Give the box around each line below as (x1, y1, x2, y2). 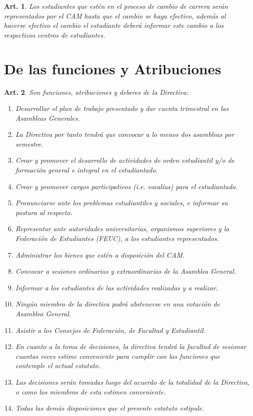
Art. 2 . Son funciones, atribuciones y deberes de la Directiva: (4, 87, 189, 97)
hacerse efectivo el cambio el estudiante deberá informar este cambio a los (4, 20, 224, 30)
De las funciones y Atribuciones (4, 58, 221, 78)
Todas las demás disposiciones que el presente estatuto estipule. (15, 403, 204, 413)
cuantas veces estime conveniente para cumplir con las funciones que (15, 350, 220, 361)
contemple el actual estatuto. (15, 360, 101, 371)
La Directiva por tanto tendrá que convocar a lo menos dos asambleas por (15, 129, 234, 139)
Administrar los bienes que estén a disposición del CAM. (15, 249, 185, 260)
